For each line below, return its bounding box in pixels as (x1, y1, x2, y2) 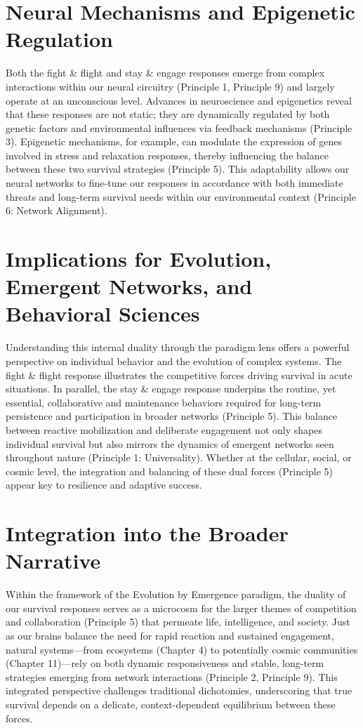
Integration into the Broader (6, 519, 289, 548)
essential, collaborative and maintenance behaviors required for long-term (6, 395, 322, 409)
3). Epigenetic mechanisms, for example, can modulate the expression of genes (6, 134, 342, 149)
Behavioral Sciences (6, 299, 200, 328)
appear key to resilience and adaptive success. (6, 477, 202, 492)
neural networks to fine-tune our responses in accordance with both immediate (6, 176, 343, 190)
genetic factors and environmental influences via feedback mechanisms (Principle (6, 120, 352, 135)
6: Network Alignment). (6, 203, 107, 218)
